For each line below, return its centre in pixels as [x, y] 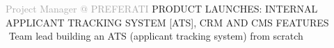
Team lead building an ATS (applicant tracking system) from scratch [156, 36]
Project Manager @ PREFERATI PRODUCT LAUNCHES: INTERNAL [162, 8]
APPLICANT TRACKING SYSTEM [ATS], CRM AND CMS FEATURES [167, 22]
